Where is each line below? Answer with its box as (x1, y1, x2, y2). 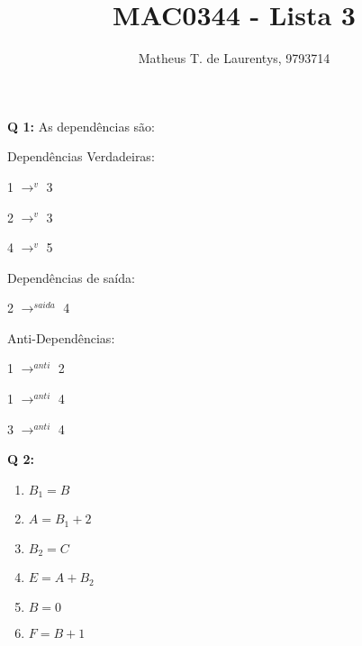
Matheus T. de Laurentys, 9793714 (138, 49, 330, 68)
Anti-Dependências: (7, 328, 115, 347)
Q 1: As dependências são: (7, 116, 155, 135)
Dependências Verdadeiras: (7, 147, 155, 166)
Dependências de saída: (7, 268, 135, 287)
